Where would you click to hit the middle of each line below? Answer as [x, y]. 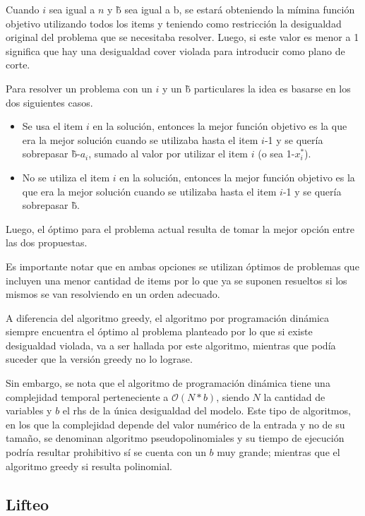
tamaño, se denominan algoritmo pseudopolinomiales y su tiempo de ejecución [175, 438]
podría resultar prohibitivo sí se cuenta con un [106, 452]
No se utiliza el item [66, 177]
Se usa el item [53, 126]
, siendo [233, 396]
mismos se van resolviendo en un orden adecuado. [113, 294]
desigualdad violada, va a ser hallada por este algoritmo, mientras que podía [171, 345]
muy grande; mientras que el [279, 452]
